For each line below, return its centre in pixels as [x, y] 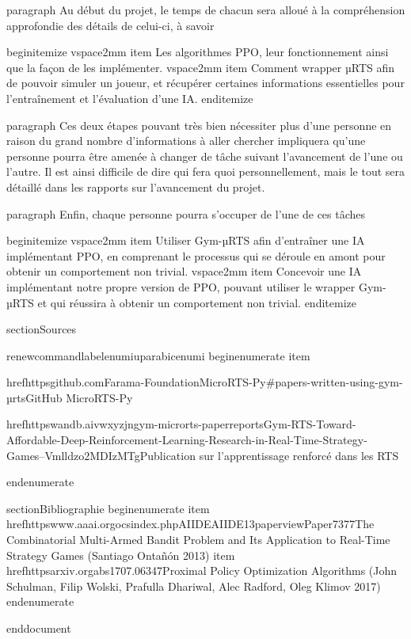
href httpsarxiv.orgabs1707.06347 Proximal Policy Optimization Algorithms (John [202, 571]
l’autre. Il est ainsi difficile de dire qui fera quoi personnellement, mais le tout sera [206, 171]
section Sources [42, 329]
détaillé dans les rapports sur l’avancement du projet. [136, 186]
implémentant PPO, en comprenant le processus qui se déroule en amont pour [196, 255]
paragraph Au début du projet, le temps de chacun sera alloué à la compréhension [206, 10]
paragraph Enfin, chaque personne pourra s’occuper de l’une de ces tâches [186, 213]
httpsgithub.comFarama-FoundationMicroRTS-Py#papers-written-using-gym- [214, 382]
